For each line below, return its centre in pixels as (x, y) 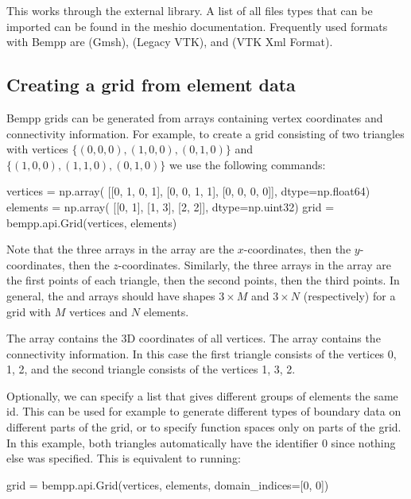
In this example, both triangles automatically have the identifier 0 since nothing (201, 442)
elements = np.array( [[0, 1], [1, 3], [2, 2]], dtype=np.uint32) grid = (171, 206)
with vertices (37, 149)
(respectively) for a (349, 295)
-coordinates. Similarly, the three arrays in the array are (254, 264)
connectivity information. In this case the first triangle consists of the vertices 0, (202, 353)
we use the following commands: (247, 164)
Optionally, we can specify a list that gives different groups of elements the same (202, 395)
